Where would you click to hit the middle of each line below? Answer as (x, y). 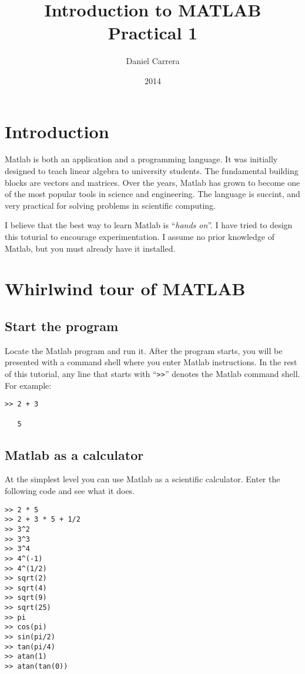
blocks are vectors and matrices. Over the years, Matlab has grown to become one (152, 182)
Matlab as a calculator (74, 454)
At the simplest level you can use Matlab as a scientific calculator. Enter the (143, 479)
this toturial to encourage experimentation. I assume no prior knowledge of (140, 236)
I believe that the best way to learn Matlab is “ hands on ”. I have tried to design (149, 225)
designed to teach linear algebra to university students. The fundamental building (152, 171)
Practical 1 (153, 33)
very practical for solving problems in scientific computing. (110, 205)
